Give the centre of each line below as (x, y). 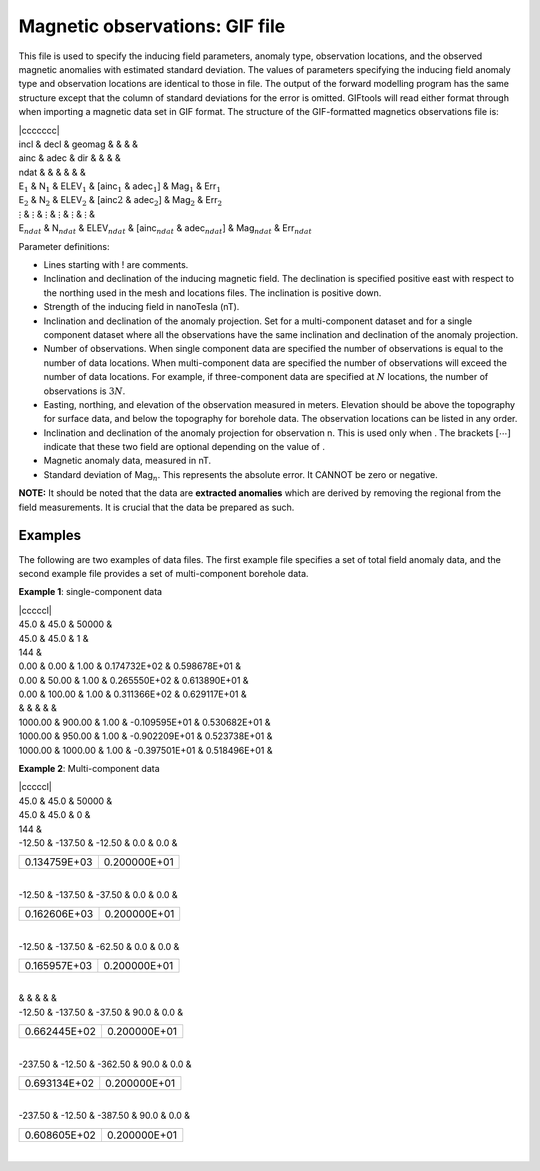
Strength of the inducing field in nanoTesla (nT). (141, 307)
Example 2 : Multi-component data (89, 769)
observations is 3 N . (84, 391)
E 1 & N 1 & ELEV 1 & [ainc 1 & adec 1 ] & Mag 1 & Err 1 (120, 187)
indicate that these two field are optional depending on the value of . (184, 447)
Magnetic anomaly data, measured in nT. (127, 461)
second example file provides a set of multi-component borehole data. (163, 573)
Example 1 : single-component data (90, 592)
